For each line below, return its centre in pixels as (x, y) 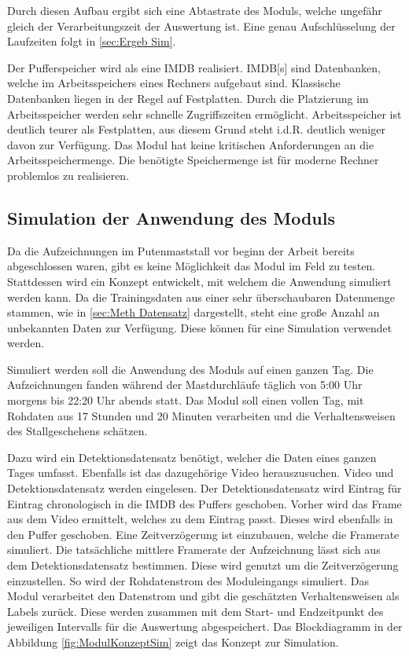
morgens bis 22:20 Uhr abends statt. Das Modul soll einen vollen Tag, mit (186, 400)
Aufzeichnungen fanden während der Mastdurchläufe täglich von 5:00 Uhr (185, 385)
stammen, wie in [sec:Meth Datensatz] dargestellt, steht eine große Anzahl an (193, 312)
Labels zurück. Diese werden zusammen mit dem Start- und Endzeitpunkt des (195, 611)
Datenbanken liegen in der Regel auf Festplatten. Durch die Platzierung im (188, 98)
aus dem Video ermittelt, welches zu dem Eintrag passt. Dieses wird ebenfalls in (200, 519)
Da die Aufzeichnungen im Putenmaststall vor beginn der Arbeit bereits (181, 250)
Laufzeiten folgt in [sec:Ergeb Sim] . (92, 41)
